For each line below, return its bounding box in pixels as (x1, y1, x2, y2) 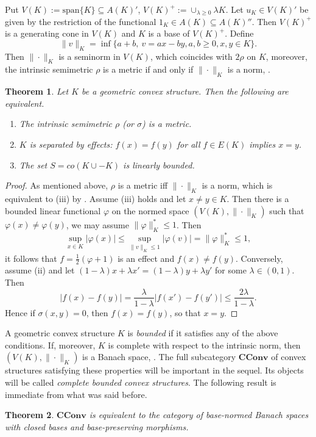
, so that (169, 306, 201, 319)
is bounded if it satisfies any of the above (127, 327, 278, 339)
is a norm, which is (202, 179, 273, 192)
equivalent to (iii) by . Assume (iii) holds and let (5, 192, 186, 204)
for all (177, 137, 200, 150)
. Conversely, (236, 251, 283, 264)
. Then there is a (226, 192, 289, 204)
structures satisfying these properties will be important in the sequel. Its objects (5, 364, 304, 377)
